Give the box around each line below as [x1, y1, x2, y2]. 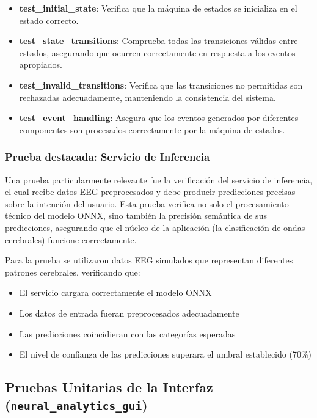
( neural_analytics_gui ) [5, 395, 148, 414]
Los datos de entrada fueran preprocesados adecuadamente [19, 306, 239, 319]
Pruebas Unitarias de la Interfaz [5, 378, 213, 397]
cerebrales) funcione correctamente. [5, 233, 137, 246]
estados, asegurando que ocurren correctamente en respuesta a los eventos [19, 46, 296, 59]
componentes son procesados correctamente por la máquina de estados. [19, 123, 285, 136]
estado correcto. [19, 13, 79, 26]
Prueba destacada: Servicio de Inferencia [5, 149, 210, 164]
